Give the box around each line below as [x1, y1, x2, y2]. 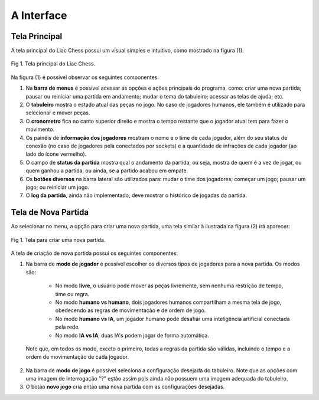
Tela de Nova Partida [11, 207, 89, 218]
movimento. [25, 126, 55, 133]
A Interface [11, 9, 67, 22]
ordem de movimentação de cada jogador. [25, 353, 129, 360]
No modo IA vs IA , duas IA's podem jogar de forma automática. [55, 332, 209, 339]
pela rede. [55, 323, 80, 330]
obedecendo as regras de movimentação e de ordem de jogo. [55, 307, 206, 314]
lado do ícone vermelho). [25, 150, 87, 158]
